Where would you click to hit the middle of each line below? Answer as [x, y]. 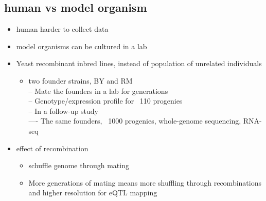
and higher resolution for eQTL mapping [93, 193]
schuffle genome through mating [79, 165]
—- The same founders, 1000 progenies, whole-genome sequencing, [135, 121]
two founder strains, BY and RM [81, 80]
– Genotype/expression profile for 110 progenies [105, 101]
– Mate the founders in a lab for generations [98, 91]
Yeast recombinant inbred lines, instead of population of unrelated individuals [139, 63]
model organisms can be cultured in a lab [82, 46]
